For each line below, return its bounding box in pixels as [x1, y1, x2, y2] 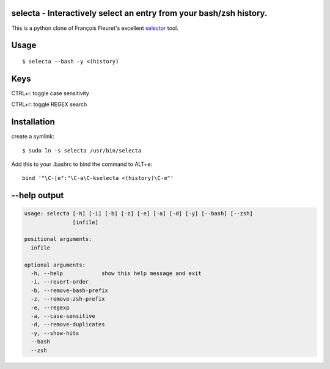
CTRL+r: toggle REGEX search [11, 101, 87, 108]
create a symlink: [11, 133, 54, 140]
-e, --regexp [31, 304, 70, 311]
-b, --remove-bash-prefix [31, 287, 108, 294]
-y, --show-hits [31, 329, 79, 337]
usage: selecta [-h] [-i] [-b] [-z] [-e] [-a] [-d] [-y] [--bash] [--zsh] [24, 210, 254, 217]
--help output [11, 190, 64, 201]
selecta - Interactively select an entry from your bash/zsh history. [11, 8, 268, 18]
